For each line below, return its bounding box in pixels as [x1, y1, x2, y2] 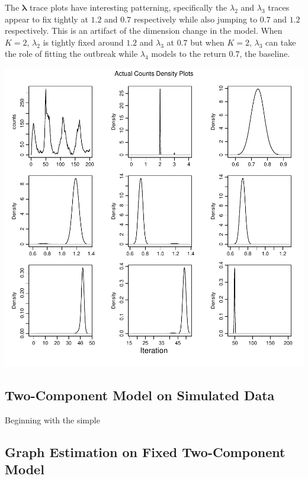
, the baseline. [239, 47, 290, 60]
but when [190, 36, 224, 48]
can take [265, 36, 296, 48]
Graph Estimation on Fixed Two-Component [5, 442, 285, 461]
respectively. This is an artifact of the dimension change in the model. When [5, 24, 283, 37]
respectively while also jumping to [133, 12, 258, 25]
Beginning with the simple [5, 413, 100, 426]
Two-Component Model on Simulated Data [5, 385, 275, 404]
